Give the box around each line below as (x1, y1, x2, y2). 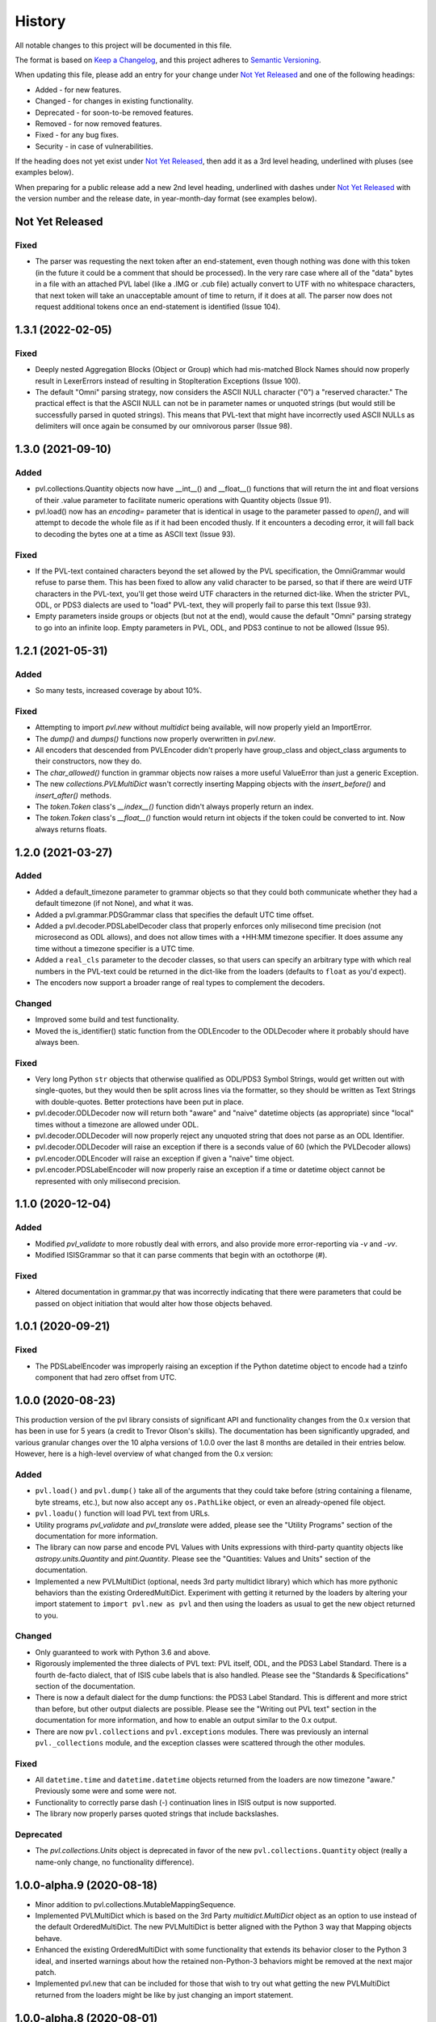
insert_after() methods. (35, 790, 112, 800)
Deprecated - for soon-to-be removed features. (35, 108, 194, 117)
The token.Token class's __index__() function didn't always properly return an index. (35, 802, 314, 811)
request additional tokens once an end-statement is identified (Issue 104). (35, 302, 281, 311)
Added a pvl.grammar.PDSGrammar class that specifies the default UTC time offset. (35, 910, 314, 920)
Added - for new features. (35, 85, 122, 95)
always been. (35, 1037, 80, 1047)
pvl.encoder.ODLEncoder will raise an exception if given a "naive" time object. (35, 1153, 295, 1163)
